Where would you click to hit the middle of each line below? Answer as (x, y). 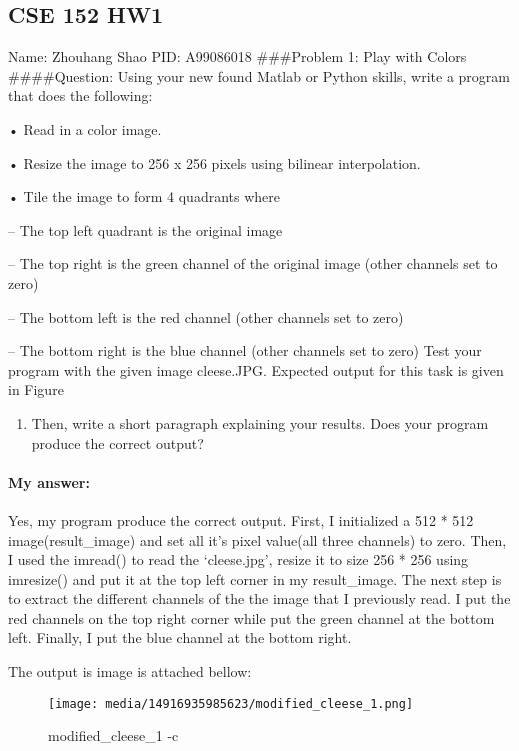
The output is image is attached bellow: (130, 671)
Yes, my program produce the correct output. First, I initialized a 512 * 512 (241, 519)
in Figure (36, 389)
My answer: (49, 481)
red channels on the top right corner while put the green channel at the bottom (251, 617)
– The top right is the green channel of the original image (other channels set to (253, 263)
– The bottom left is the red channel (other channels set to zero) (206, 316)
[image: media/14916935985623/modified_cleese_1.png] (231, 703)
